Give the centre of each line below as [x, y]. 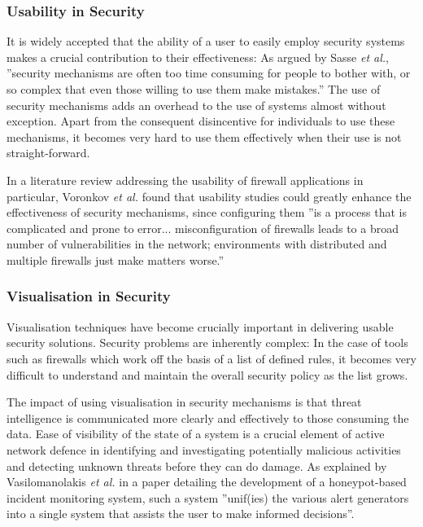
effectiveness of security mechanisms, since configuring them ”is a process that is [207, 212]
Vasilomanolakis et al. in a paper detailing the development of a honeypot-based [207, 482]
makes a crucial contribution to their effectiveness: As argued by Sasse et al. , [198, 57]
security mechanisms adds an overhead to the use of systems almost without [196, 105]
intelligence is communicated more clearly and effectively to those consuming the [208, 417]
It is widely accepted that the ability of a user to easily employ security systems [206, 41]
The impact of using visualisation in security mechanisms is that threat [184, 402]
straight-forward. [48, 153]
